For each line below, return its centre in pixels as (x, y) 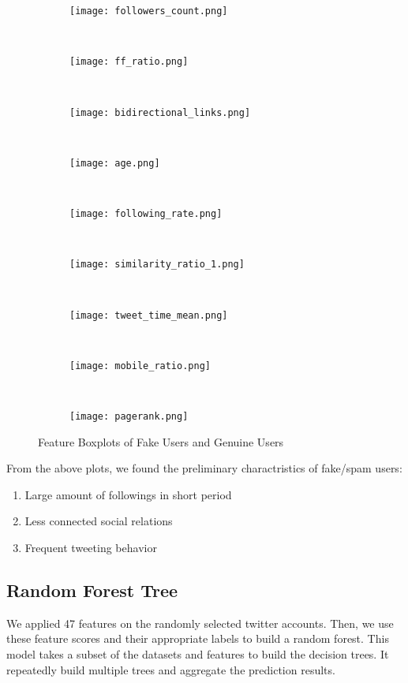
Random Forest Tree (92, 590)
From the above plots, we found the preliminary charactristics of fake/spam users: (204, 468)
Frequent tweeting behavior (91, 548)
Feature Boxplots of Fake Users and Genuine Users (161, 441)
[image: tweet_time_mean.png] (149, 315)
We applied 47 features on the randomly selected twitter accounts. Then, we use (200, 623)
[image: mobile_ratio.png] (140, 366)
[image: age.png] (115, 163)
